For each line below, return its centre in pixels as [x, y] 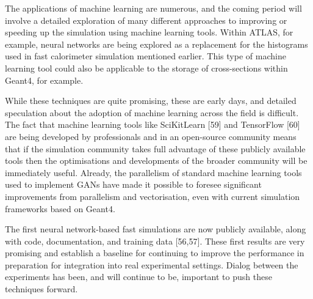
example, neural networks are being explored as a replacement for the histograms [156, 44]
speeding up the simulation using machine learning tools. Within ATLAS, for [149, 32]
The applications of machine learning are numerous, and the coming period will [153, 8]
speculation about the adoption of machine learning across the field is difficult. [152, 112]
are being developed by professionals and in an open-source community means [151, 136]
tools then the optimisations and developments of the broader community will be [156, 161]
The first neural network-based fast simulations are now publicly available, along [156, 229]
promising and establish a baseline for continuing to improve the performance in [155, 253]
